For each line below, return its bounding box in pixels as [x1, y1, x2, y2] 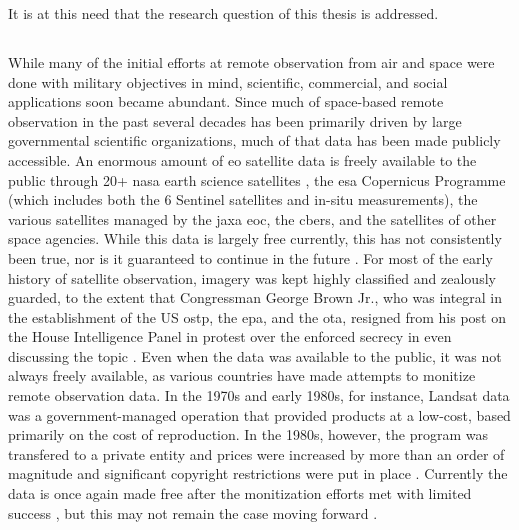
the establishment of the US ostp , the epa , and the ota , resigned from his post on [8, 306, 506, 327]
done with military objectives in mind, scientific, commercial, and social [8, 71, 448, 92]
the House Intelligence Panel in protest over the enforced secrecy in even [8, 326, 452, 347]
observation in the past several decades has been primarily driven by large [8, 110, 462, 131]
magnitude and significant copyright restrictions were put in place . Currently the [8, 463, 508, 484]
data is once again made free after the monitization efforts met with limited [8, 483, 472, 504]
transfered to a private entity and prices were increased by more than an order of [8, 443, 505, 464]
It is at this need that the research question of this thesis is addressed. [8, 3, 439, 23]
